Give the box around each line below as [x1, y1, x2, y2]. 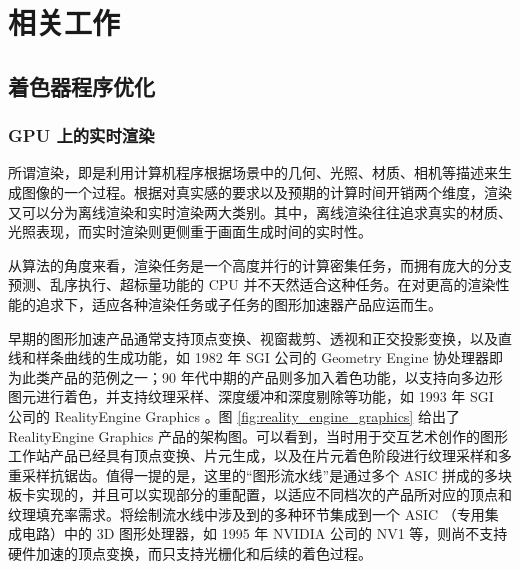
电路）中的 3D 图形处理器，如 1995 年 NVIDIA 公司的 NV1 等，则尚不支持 [21, 523, 508, 544]
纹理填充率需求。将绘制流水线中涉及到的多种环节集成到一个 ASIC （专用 [8, 503, 485, 524]
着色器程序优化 [8, 70, 155, 101]
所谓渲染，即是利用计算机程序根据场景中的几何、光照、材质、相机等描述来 [8, 162, 498, 183]
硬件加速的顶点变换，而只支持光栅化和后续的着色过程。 [8, 543, 372, 564]
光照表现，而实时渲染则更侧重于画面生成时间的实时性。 [8, 221, 372, 242]
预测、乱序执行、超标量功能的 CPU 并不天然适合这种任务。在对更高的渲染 [8, 274, 496, 295]
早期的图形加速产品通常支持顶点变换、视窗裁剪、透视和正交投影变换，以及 [8, 327, 498, 348]
